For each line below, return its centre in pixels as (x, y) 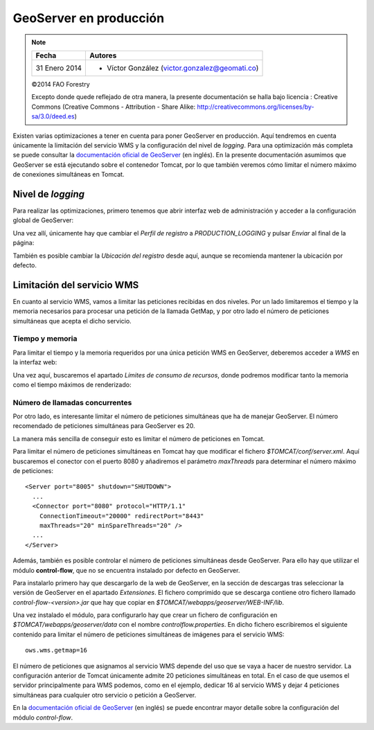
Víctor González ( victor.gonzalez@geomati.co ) (183, 68)
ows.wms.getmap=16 (56, 650)
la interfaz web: (35, 362)
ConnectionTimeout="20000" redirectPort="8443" (122, 516)
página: (24, 243)
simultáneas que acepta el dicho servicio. (72, 321)
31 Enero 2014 (59, 68)
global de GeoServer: (43, 220)
